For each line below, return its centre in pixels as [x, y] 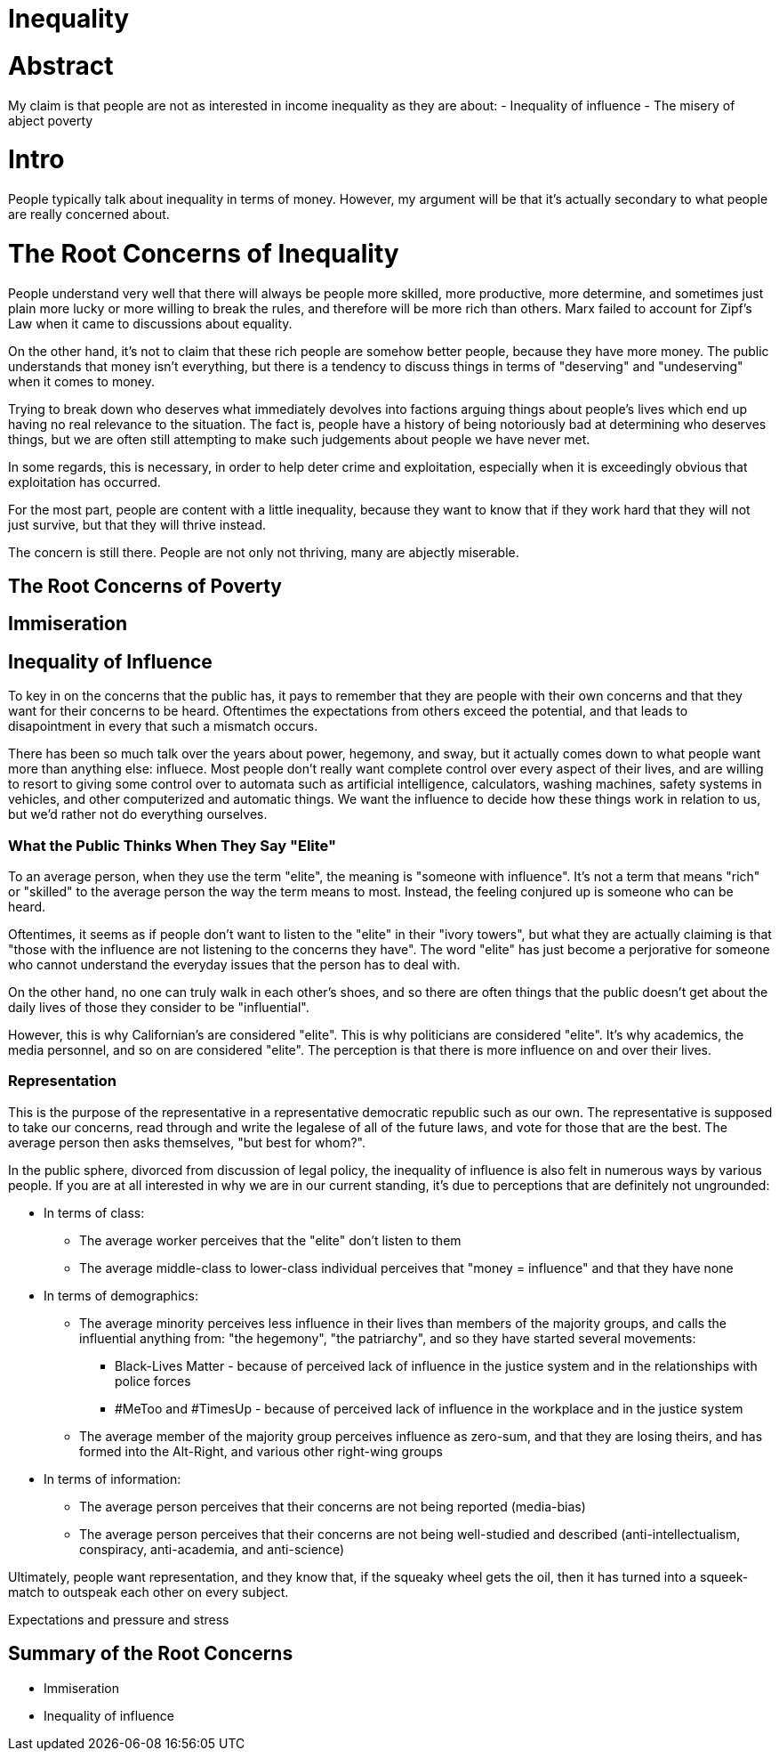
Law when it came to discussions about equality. [150, 323]
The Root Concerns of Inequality [204, 253]
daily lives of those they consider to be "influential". [159, 1007]
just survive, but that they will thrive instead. [137, 524]
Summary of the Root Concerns [151, 1654]
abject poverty [51, 120]
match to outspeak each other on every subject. [149, 1592]
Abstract [61, 65]
